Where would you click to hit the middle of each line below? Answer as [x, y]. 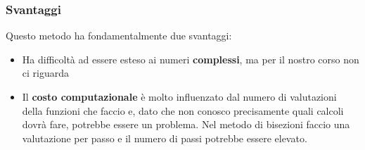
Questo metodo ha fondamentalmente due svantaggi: [119, 36]
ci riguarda [46, 73]
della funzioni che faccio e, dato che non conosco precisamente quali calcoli [183, 110]
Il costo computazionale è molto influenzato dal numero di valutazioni [179, 96]
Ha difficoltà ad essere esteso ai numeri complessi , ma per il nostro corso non [191, 59]
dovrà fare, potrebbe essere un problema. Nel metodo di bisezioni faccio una [186, 124]
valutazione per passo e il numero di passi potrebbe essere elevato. [165, 138]
